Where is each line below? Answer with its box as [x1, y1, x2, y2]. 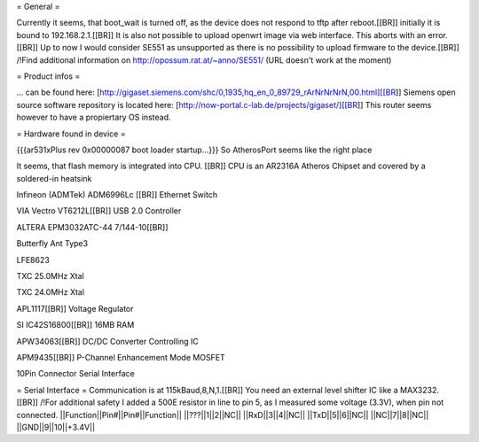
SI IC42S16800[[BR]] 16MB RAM [16, 320, 135, 330]
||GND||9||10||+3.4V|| [16, 422, 96, 432]
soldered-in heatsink [16, 173, 92, 183]
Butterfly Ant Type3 [16, 238, 89, 249]
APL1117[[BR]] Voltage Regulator [16, 303, 134, 314]
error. [427, 29, 448, 40]
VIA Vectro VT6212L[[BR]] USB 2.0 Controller [16, 205, 182, 216]
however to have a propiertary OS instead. [16, 112, 171, 123]
